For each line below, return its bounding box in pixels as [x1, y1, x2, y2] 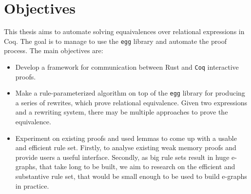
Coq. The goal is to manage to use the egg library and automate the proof [4, 36, 227, 46]
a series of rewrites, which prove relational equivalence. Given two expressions [15, 97, 247, 107]
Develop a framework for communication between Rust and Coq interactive [15, 61, 239, 72]
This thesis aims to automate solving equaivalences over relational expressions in [4, 26, 245, 37]
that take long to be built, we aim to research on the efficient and [39, 161, 235, 172]
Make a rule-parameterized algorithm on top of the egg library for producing [15, 88, 245, 98]
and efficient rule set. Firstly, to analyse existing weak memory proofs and [15, 142, 236, 153]
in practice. [15, 180, 49, 191]
